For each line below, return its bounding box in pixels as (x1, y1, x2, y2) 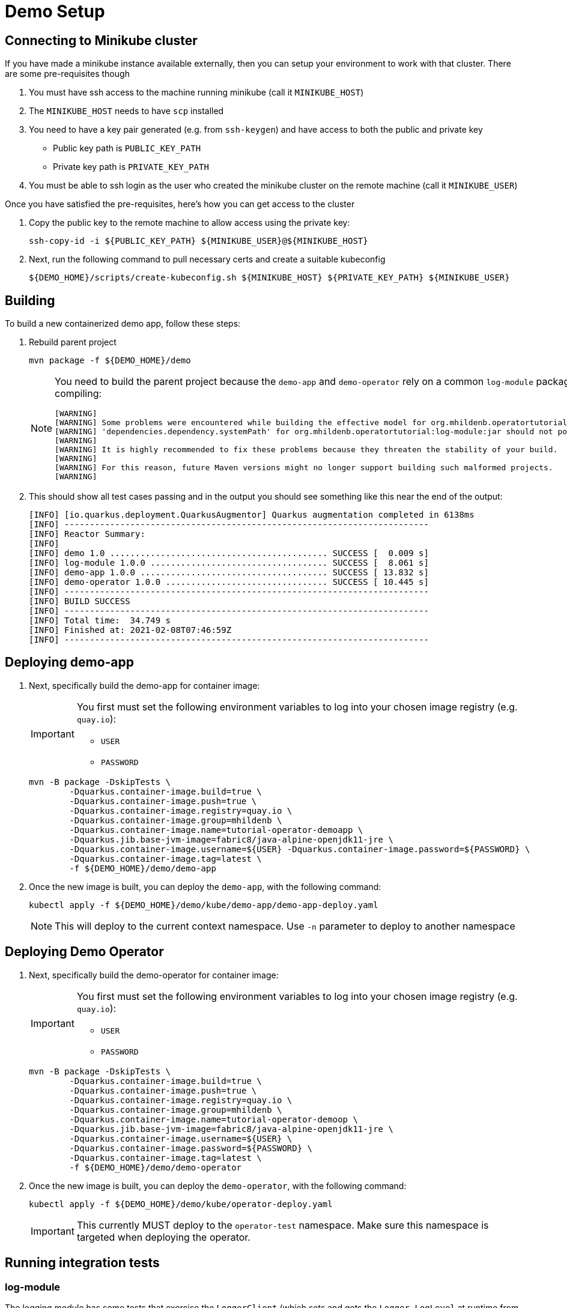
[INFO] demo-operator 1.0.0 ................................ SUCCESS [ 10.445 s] (29, 577, 429, 587)
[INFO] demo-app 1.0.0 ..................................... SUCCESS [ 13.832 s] (29, 568, 429, 578)
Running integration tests (5, 1255, 160, 1271)
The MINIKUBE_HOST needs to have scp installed (29, 106, 224, 117)
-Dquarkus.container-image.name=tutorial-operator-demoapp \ (69, 825, 363, 835)
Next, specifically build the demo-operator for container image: (29, 969, 279, 980)
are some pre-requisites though (5, 68, 130, 79)
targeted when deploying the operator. (76, 1231, 250, 1243)
